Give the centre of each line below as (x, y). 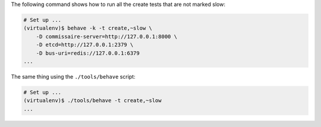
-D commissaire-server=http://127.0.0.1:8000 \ (107, 36)
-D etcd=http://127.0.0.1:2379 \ (85, 45)
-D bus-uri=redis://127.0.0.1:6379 (88, 53)
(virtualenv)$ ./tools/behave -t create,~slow (92, 101)
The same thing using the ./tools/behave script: (73, 76)
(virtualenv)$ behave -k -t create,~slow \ (88, 28)
